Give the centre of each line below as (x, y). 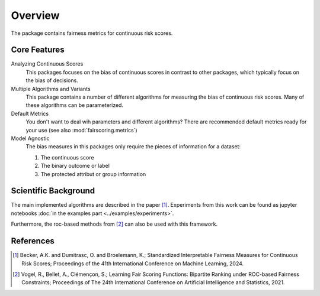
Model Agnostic (30, 138)
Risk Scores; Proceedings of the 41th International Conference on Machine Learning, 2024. (133, 264)
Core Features (38, 50)
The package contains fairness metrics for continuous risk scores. (92, 33)
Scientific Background (53, 191)
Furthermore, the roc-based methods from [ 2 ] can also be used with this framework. (114, 224)
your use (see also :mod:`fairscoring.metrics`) (81, 130)
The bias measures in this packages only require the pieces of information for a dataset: (133, 147)
